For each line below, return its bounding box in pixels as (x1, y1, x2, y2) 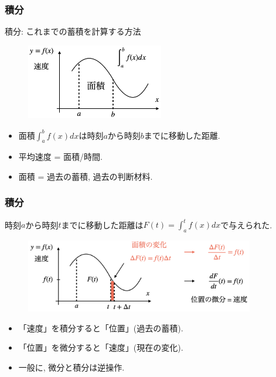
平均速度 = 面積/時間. (18, 150, 103, 163)
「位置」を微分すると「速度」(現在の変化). (18, 341, 183, 354)
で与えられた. (220, 218, 272, 231)
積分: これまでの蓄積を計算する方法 (5, 25, 141, 37)
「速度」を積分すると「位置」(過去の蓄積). (18, 321, 183, 334)
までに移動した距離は (61, 218, 144, 231)
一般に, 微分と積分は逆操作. (18, 361, 125, 373)
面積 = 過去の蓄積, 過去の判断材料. (18, 170, 153, 182)
